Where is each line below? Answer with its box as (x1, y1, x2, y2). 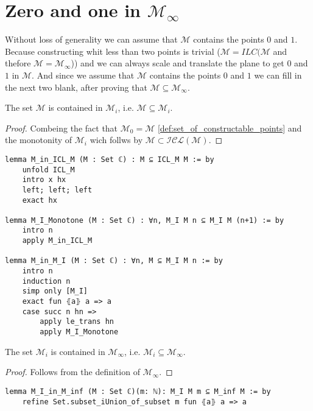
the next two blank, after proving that (5, 80, 147, 93)
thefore (5, 57, 31, 69)
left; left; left (22, 185, 93, 194)
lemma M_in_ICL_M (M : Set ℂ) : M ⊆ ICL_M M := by (5, 155, 214, 164)
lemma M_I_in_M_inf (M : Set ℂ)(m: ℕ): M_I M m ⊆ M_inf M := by (5, 387, 271, 396)
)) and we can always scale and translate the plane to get (71, 57, 284, 69)
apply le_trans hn (40, 317, 114, 326)
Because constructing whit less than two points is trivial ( (5, 44, 220, 57)
